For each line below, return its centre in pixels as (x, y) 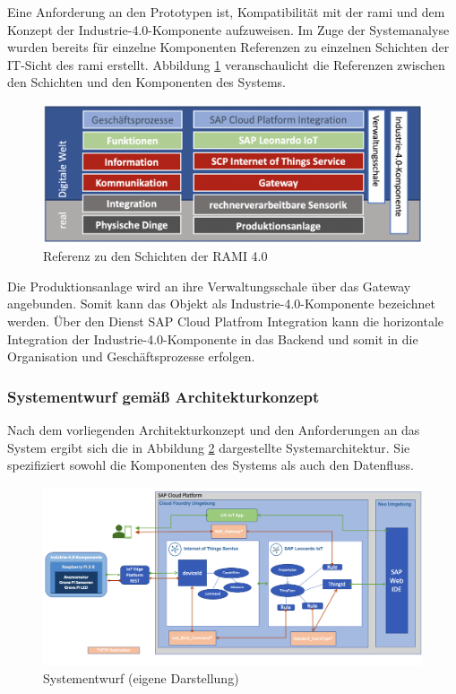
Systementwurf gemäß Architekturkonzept (163, 396)
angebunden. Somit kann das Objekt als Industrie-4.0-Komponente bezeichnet (221, 304)
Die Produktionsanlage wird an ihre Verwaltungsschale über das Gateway (209, 286)
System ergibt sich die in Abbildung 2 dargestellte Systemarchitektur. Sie (209, 447)
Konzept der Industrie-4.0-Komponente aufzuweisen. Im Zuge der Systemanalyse (228, 29)
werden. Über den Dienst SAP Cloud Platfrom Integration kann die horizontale (226, 321)
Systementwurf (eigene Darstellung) (141, 677)
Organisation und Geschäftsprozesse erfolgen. (131, 356)
